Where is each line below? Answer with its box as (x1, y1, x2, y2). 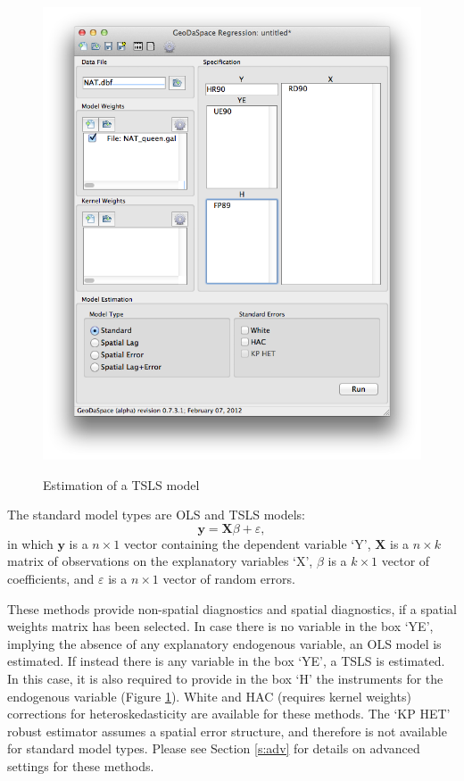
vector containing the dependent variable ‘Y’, (123, 534, 371, 553)
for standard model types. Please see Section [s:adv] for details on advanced (7, 739, 420, 758)
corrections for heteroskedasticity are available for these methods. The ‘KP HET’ (7, 704, 451, 723)
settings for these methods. (7, 756, 154, 775)
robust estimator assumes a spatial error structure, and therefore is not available (7, 721, 447, 740)
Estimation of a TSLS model (43, 475, 200, 494)
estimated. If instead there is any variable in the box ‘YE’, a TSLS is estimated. (7, 652, 445, 670)
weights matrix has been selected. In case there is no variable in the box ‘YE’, (7, 617, 434, 636)
